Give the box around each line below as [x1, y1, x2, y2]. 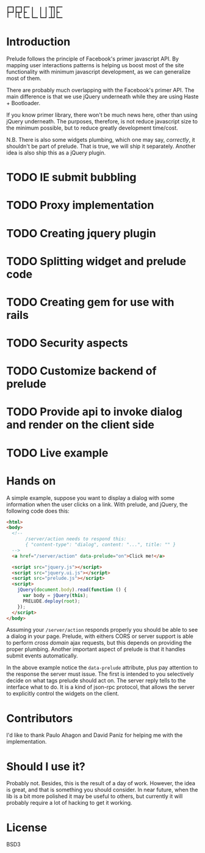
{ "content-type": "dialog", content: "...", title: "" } [25, 542, 176, 548]
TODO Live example [6, 446, 109, 459]
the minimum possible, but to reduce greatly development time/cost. [6, 124, 178, 131]
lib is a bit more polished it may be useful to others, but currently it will [6, 793, 183, 800]
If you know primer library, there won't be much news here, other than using [6, 111, 198, 119]
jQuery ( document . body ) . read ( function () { [17, 587, 127, 593]
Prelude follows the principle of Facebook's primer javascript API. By [6, 55, 179, 62]
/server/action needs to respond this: [25, 536, 127, 542]
